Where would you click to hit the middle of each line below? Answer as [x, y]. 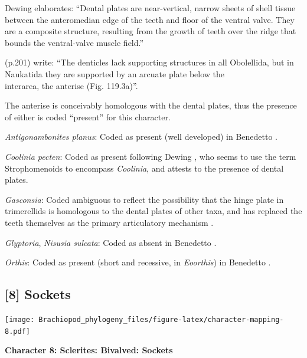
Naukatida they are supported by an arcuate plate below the [115, 73]
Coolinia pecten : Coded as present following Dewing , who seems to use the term [151, 156]
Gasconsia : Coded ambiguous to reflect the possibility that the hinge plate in [144, 199]
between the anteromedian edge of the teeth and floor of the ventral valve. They [150, 19]
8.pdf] [17, 331]
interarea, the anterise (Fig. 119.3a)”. [71, 85]
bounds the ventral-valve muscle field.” [74, 42]
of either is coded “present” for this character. [88, 116]
